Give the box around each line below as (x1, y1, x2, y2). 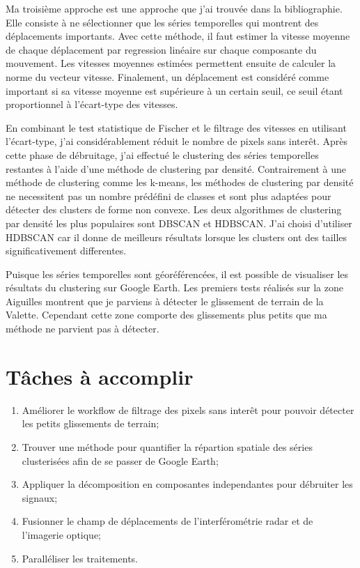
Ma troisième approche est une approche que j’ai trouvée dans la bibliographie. (6, 1, 343, 15)
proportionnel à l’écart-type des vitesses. (6, 97, 178, 112)
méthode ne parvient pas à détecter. (6, 321, 159, 336)
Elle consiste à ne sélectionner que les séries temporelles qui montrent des (6, 15, 319, 29)
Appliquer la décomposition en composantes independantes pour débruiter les (22, 477, 353, 491)
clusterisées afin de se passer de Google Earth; (22, 453, 219, 468)
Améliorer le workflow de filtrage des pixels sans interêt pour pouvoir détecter (22, 402, 354, 417)
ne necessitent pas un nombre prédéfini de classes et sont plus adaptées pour (6, 188, 331, 203)
